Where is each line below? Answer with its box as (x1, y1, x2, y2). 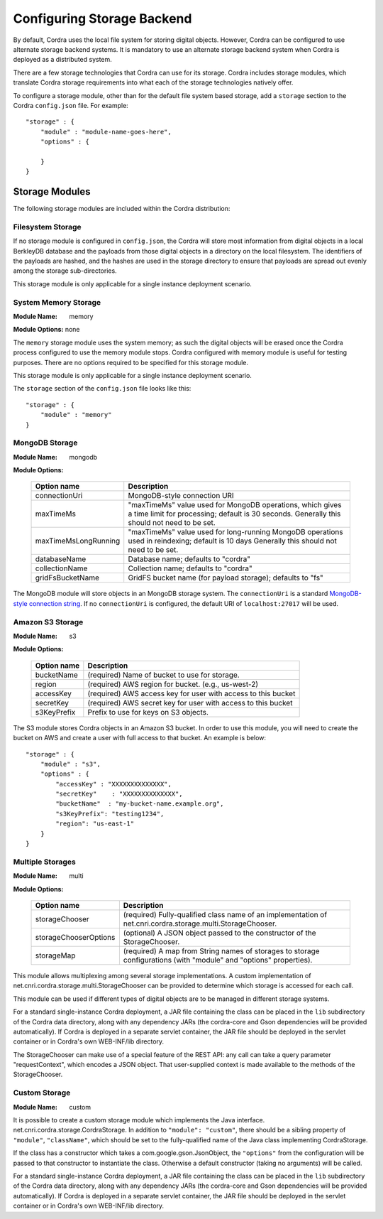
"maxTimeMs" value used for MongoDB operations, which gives (128, 500, 342, 510)
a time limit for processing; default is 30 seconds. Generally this (128, 509, 341, 519)
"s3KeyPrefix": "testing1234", (55, 810, 165, 818)
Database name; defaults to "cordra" (128, 554, 251, 564)
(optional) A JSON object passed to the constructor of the (123, 928, 316, 938)
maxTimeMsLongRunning (35, 536, 121, 546)
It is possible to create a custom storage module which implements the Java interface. (13, 1116, 265, 1124)
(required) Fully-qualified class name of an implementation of (123, 909, 328, 919)
